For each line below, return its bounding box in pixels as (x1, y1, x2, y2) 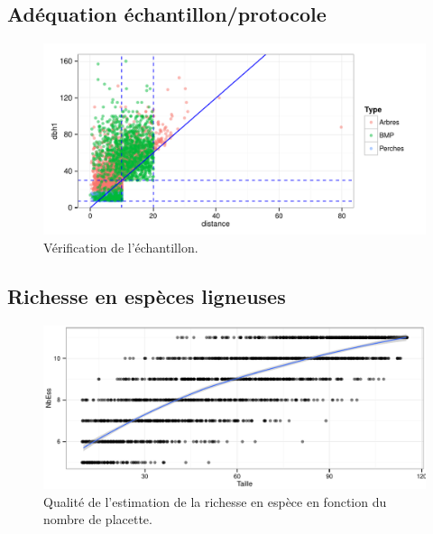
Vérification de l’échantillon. (43, 237, 198, 256)
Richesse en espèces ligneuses (7, 281, 286, 309)
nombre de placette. (43, 510, 152, 529)
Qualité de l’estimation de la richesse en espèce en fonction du (43, 492, 387, 511)
